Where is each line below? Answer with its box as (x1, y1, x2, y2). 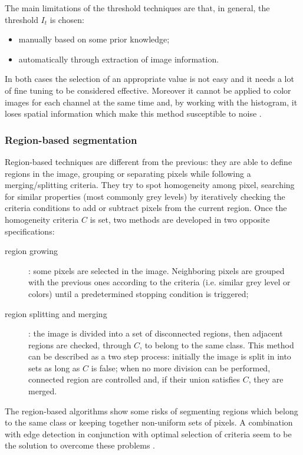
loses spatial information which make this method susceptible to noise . (5, 107, 262, 120)
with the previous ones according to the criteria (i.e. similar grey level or (28, 276, 291, 288)
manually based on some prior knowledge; (18, 33, 170, 45)
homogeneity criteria (5, 213, 79, 225)
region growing (5, 245, 58, 257)
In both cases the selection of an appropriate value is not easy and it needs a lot (5, 72, 294, 85)
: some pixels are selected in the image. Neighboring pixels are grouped (28, 264, 285, 276)
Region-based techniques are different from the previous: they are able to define (5, 155, 292, 167)
